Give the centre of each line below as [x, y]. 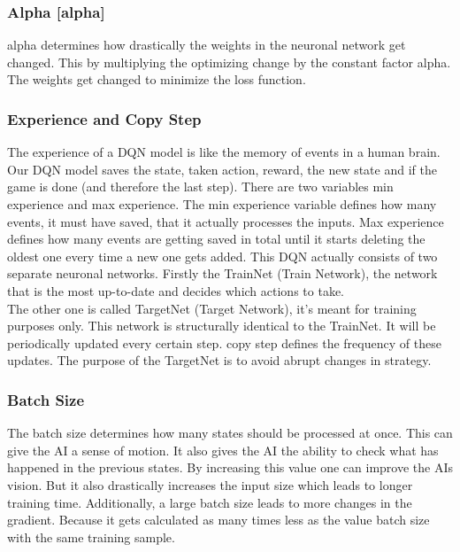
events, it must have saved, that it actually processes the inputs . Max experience [226, 221]
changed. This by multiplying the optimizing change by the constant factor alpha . [229, 62]
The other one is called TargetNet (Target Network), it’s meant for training [212, 308]
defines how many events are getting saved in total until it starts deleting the [216, 239]
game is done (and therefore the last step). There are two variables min [200, 187]
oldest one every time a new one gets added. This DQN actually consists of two [222, 256]
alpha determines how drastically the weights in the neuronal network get [207, 45]
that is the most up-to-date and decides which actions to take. [176, 290]
